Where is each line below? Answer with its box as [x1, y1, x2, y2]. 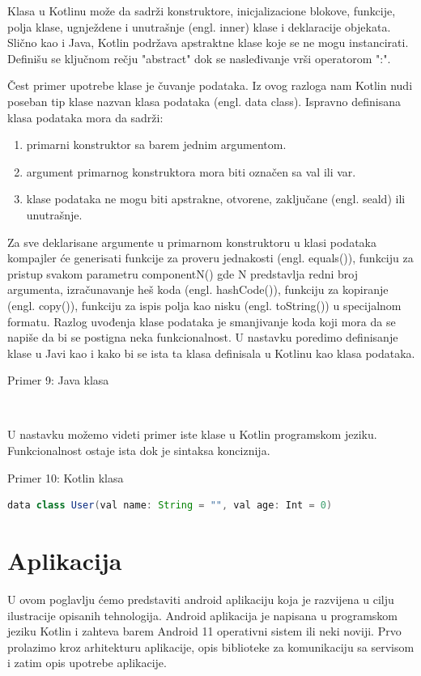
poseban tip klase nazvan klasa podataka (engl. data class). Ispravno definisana [7, 92, 401, 109]
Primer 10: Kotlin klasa [7, 469, 124, 486]
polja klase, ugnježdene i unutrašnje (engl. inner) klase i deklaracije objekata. [7, 18, 391, 35]
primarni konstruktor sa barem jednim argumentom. [26, 136, 287, 153]
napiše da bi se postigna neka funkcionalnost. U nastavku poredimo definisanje [7, 329, 398, 346]
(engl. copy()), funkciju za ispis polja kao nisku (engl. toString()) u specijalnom [7, 296, 402, 313]
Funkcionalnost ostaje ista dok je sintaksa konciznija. [7, 442, 270, 459]
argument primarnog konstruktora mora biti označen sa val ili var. [26, 163, 356, 180]
